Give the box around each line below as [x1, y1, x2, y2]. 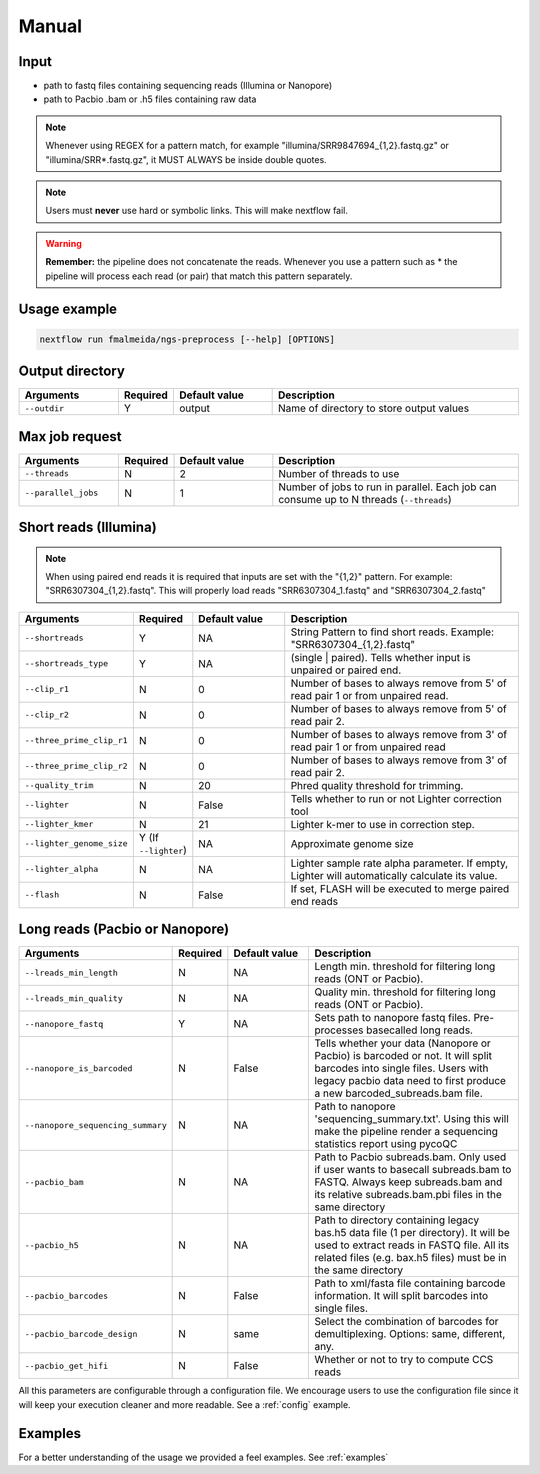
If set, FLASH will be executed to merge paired [290, 881, 510, 895]
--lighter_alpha [24, 864, 99, 875]
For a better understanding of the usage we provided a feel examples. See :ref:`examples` [18, 1451, 389, 1463]
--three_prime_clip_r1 [24, 735, 129, 746]
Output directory [18, 362, 125, 379]
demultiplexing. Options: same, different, [314, 1327, 506, 1341]
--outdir [24, 403, 65, 414]
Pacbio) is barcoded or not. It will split [314, 1049, 492, 1063]
